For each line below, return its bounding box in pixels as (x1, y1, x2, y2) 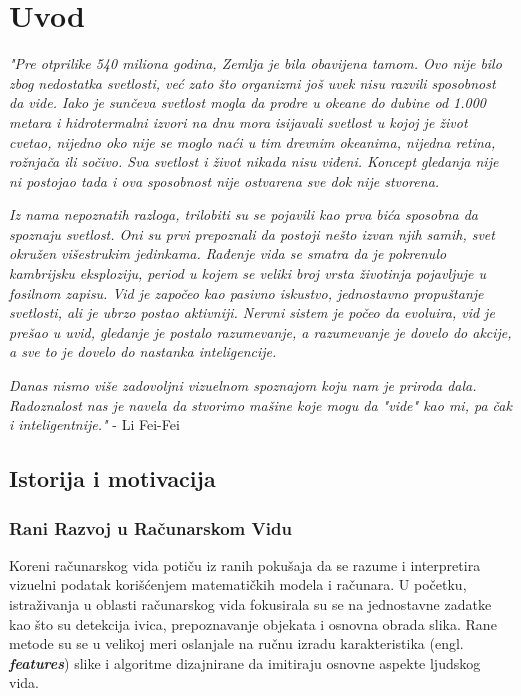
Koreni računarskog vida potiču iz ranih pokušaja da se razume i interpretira (9, 554, 481, 575)
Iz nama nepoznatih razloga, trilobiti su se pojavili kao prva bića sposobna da (9, 204, 478, 225)
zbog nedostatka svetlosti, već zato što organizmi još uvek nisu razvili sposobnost (9, 72, 496, 93)
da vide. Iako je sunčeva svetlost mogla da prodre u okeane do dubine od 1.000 (9, 92, 487, 113)
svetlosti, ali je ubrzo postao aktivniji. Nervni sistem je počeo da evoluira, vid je (9, 302, 495, 323)
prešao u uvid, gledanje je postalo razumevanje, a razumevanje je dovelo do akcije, (9, 321, 512, 342)
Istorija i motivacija (9, 463, 216, 494)
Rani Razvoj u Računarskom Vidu (9, 515, 292, 540)
